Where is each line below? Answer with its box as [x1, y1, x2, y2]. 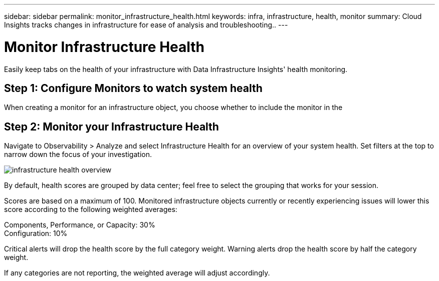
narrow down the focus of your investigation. [4, 150, 152, 159]
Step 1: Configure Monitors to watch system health [4, 81, 263, 94]
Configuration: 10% [4, 229, 68, 238]
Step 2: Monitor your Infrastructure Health [4, 120, 219, 133]
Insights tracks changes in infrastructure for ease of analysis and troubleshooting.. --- [4, 20, 288, 29]
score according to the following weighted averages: [4, 205, 177, 214]
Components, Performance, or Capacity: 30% [4, 220, 155, 229]
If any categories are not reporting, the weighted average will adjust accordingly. [4, 268, 270, 277]
